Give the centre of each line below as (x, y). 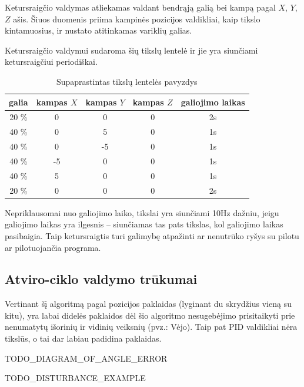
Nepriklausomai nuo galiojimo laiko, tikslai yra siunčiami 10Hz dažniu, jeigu (142, 212)
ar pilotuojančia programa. (53, 247)
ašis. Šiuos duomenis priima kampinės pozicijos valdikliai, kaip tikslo (137, 19)
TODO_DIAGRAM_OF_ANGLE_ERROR (86, 358)
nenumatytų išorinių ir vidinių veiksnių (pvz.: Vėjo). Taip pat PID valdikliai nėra (151, 327)
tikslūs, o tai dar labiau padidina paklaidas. (83, 338)
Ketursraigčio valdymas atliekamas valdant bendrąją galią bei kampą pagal (140, 7)
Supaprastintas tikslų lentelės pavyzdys (127, 81)
